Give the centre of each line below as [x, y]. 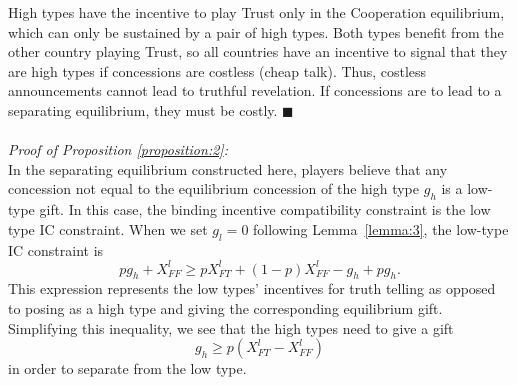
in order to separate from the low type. [127, 368]
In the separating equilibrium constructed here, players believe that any [228, 168]
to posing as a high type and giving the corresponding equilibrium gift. [225, 308]
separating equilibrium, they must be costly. [143, 109]
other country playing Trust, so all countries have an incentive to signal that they [258, 51]
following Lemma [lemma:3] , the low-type [381, 228]
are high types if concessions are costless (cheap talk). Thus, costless [217, 70]
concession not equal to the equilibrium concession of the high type [214, 188]
